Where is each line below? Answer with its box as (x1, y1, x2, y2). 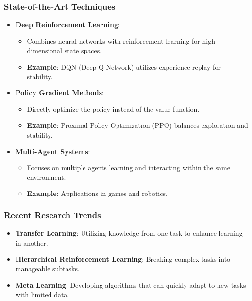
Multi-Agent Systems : (15, 146, 90, 156)
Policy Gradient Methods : (15, 88, 104, 98)
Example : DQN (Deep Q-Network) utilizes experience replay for (27, 62, 221, 71)
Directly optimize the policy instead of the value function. (27, 104, 200, 114)
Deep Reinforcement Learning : (15, 19, 120, 30)
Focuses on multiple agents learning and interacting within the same (27, 162, 230, 173)
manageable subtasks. (15, 263, 80, 273)
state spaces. (64, 45, 102, 55)
